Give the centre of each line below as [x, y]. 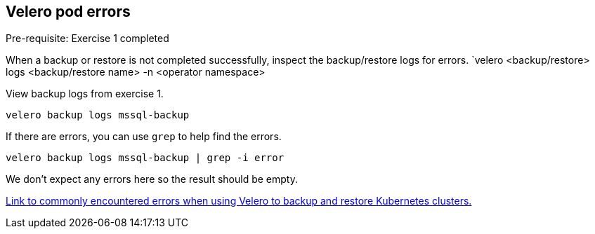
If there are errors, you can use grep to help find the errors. [144, 137]
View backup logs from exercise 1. [85, 94]
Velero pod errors [68, 12]
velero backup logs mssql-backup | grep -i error [145, 158]
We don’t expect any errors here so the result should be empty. [152, 179]
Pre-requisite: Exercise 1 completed [87, 39]
